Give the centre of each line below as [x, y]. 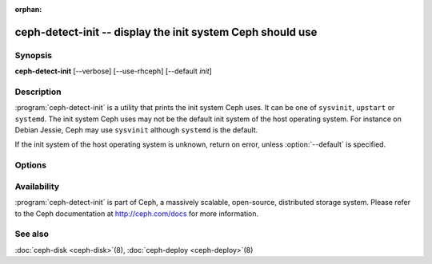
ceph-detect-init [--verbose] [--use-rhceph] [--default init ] [113, 71]
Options [31, 165]
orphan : [28, 9]
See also [32, 234]
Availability [37, 186]
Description [38, 92]
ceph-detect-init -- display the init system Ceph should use [166, 32]
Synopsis [33, 55]
